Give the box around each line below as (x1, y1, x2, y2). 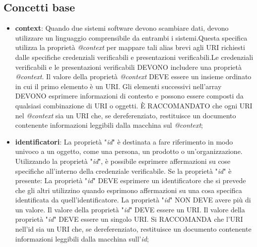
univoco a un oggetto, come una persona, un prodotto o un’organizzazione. (15, 146, 243, 156)
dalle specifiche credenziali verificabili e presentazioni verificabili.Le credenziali (15, 51, 254, 62)
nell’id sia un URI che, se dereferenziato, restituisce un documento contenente (15, 224, 252, 234)
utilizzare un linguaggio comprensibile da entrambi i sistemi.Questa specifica (15, 32, 248, 43)
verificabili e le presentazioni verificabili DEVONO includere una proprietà (15, 61, 242, 72)
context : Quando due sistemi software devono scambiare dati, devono (15, 23, 229, 33)
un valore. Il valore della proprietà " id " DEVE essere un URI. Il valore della (15, 204, 245, 214)
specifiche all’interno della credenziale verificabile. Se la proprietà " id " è (15, 165, 232, 176)
